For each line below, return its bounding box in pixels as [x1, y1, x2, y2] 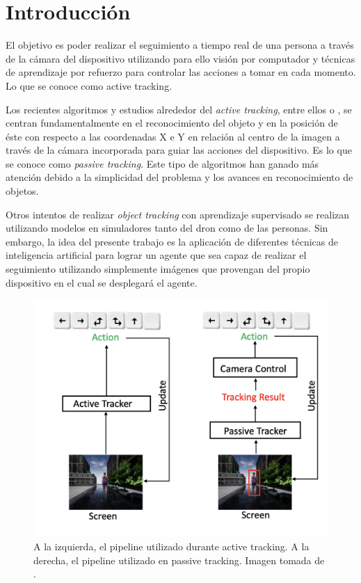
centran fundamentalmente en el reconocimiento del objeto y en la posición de [6, 115, 338, 130]
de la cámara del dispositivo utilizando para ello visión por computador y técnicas [6, 51, 355, 65]
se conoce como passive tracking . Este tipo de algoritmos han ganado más [6, 156, 319, 170]
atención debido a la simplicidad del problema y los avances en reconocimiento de [6, 170, 353, 184]
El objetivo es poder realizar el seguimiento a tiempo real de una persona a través [6, 38, 354, 52]
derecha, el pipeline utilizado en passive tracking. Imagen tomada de [33, 552, 325, 567]
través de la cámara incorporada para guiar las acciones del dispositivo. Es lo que [6, 143, 352, 157]
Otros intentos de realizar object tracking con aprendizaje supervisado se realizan [6, 207, 350, 221]
